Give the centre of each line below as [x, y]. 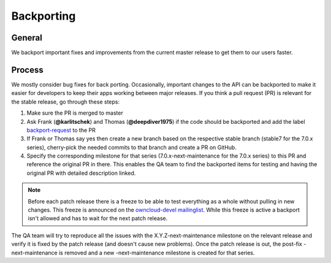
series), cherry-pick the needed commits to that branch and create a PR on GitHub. [132, 147]
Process [27, 70]
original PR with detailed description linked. [81, 173]
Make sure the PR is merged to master [75, 113]
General [27, 38]
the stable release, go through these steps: [65, 102]
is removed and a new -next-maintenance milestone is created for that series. [157, 253]
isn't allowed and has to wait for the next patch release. [98, 218]
